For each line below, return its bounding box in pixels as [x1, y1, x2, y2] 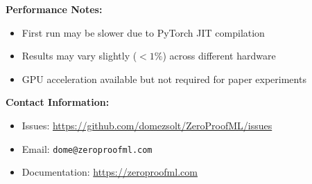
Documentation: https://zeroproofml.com [21, 165, 198, 179]
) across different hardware [162, 48, 276, 63]
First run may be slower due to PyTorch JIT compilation [21, 25, 265, 39]
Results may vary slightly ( [21, 48, 137, 63]
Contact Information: [6, 95, 110, 109]
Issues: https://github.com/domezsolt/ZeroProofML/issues [21, 118, 272, 132]
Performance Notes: [6, 2, 103, 16]
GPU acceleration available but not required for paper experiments [21, 71, 306, 86]
